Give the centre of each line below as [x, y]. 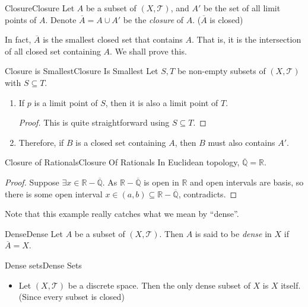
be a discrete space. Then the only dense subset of [159, 285]
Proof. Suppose [32, 182]
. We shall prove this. [148, 51]
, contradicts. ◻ [208, 194]
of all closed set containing [53, 51]
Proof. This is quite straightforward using [94, 122]
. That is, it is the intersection [247, 39]
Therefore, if [41, 142]
